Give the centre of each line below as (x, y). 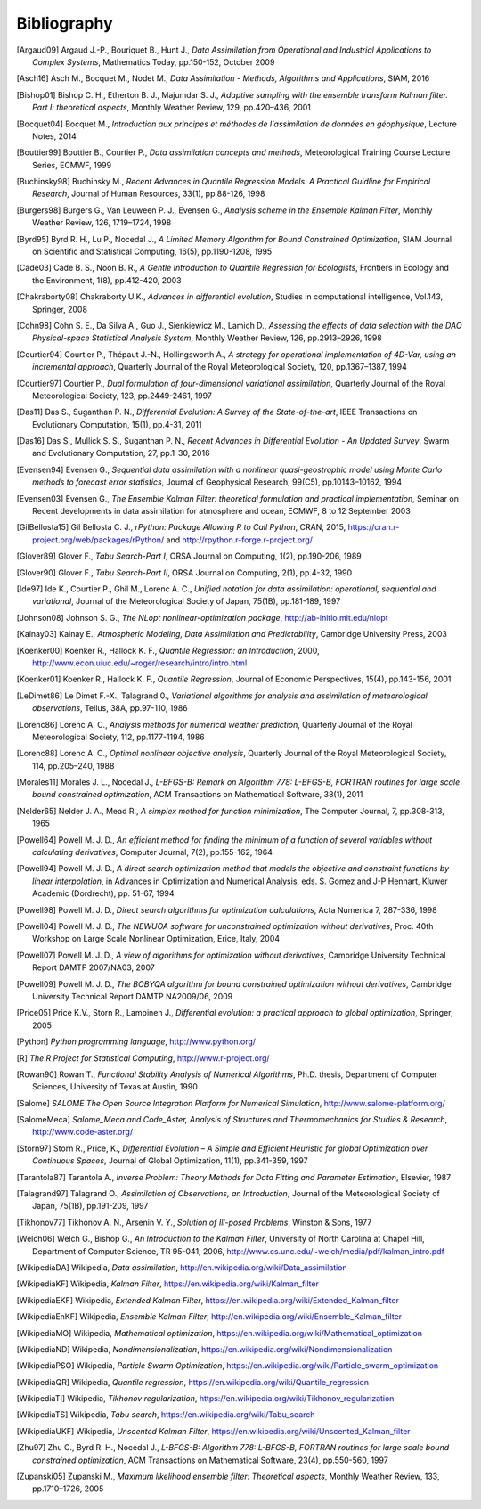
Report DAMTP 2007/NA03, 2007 (94, 967)
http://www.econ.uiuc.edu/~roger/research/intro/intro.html (140, 663)
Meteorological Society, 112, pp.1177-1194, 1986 (118, 737)
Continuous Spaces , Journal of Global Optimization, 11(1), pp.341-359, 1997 (170, 1161)
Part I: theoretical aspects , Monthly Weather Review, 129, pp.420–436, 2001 (172, 108)
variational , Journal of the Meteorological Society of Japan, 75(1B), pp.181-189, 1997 (187, 601)
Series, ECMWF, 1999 (72, 165)
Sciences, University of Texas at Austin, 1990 (115, 1087)
